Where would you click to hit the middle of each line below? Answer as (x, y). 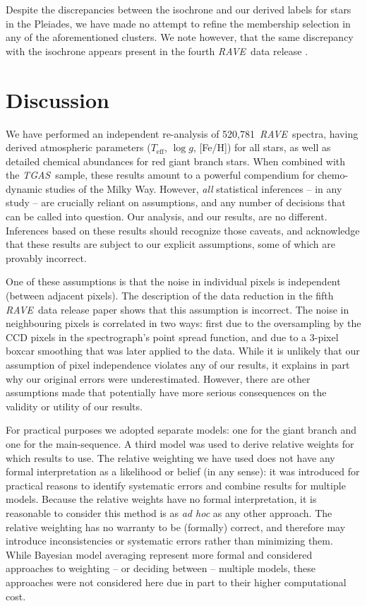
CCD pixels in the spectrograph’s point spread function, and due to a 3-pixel (172, 337)
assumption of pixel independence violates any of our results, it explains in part (178, 364)
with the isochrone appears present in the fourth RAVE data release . (157, 50)
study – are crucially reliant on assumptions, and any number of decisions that (176, 202)
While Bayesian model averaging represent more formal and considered (159, 554)
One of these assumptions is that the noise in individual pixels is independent (173, 281)
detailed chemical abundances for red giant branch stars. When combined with (176, 161)
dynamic (24, 188)
